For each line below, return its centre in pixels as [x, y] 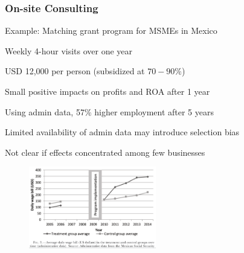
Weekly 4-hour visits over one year [69, 50]
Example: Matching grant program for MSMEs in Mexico [111, 30]
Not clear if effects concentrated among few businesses [105, 152]
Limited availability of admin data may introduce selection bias [122, 132]
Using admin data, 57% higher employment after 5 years [109, 111]
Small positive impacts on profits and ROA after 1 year [108, 91]
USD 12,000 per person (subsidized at [75, 71]
